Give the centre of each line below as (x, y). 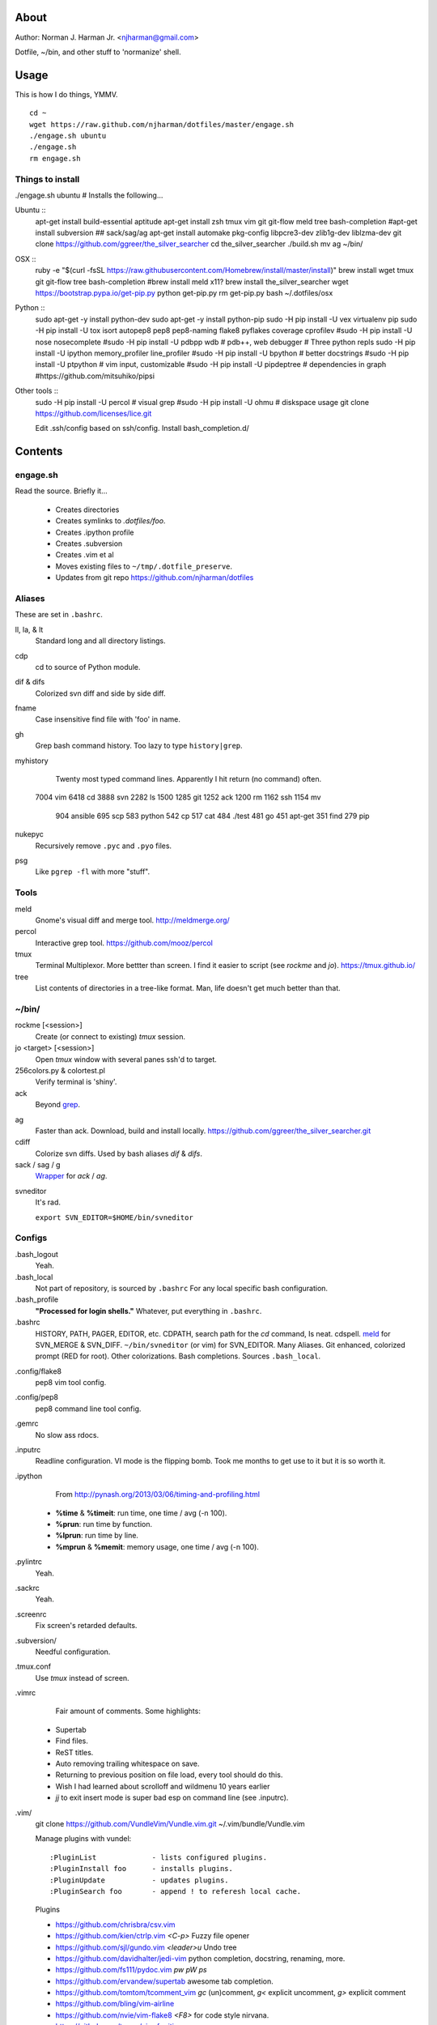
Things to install (47, 179)
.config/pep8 (36, 1397)
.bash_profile (37, 1299)
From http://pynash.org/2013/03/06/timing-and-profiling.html (158, 1494)
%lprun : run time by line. (97, 1536)
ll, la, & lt (29, 629)
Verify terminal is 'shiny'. (76, 1082)
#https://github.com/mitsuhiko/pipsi (95, 376)
